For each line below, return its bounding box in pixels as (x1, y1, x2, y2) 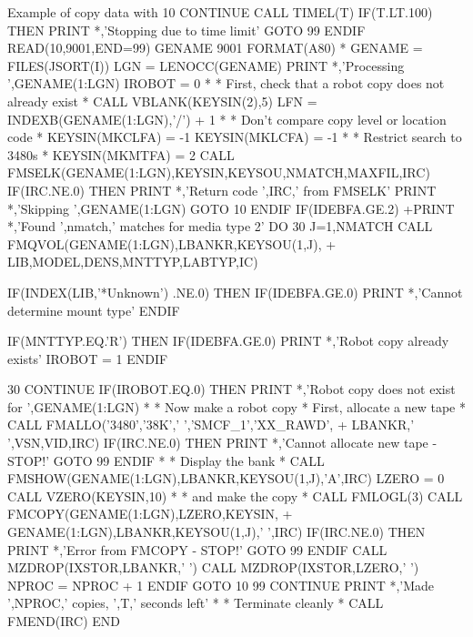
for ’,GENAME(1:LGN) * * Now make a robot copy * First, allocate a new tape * (7, 397, 466, 416)
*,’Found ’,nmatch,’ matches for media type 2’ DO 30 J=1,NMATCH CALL (7, 217, 433, 236)
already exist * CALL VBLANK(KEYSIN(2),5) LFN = (7, 91, 317, 110)
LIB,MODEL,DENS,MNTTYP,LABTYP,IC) (7, 252, 258, 271)
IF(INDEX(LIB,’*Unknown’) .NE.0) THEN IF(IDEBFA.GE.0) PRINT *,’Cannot (7, 282, 463, 301)
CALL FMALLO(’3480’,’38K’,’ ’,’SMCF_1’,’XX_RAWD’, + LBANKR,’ (7, 415, 415, 434)
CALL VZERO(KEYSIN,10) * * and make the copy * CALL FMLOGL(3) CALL (7, 486, 463, 505)
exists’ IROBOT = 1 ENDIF (7, 349, 168, 368)
